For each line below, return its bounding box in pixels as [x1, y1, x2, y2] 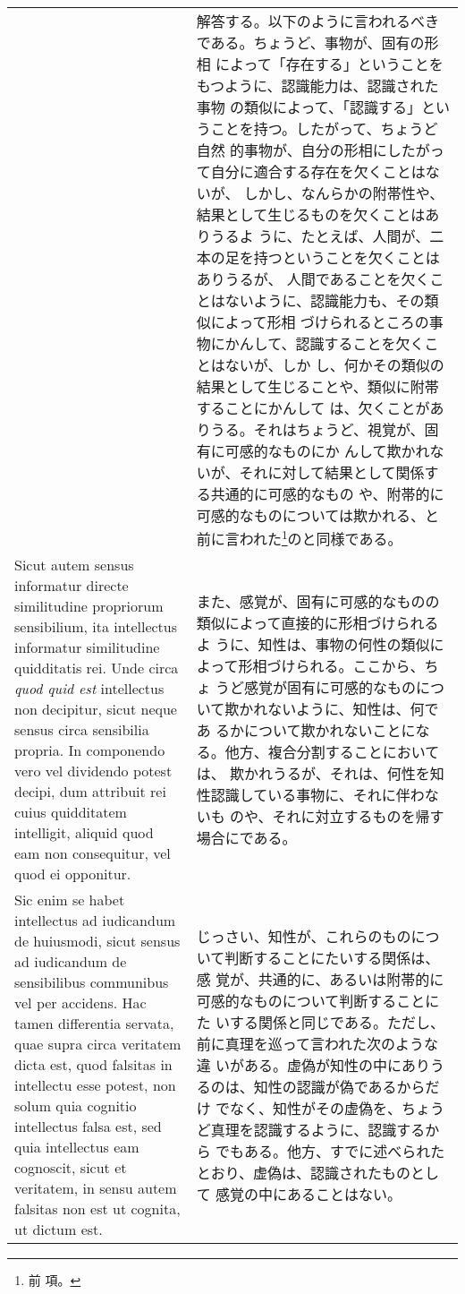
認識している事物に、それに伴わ [210, 784, 425, 806]
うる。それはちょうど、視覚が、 [210, 419, 425, 440]
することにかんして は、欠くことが [196, 398, 430, 418]
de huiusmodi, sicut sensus [14, 930, 181, 952]
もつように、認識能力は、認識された [196, 75, 439, 96]
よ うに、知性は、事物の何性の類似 [196, 634, 430, 656]
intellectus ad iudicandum [14, 910, 176, 931]
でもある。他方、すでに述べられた [216, 1140, 445, 1161]
